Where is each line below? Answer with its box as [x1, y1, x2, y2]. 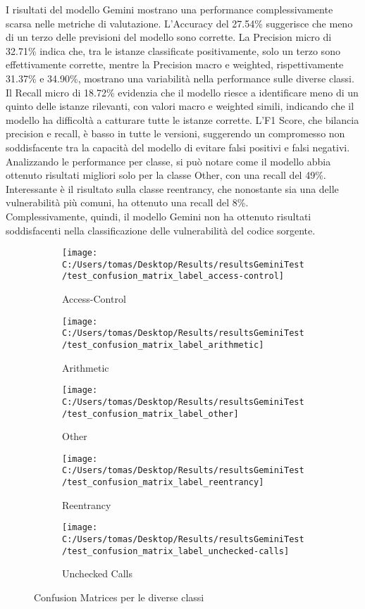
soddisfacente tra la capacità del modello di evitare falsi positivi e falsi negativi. [6, 139, 350, 154]
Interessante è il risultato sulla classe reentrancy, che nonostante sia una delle [6, 181, 339, 196]
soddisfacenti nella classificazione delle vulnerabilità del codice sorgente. [6, 222, 316, 237]
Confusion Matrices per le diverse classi [34, 589, 204, 604]
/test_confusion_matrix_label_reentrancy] [62, 477, 264, 488]
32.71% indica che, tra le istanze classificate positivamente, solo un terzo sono [6, 43, 340, 58]
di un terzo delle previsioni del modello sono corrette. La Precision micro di [6, 30, 332, 44]
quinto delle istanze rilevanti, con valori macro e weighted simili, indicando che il [6, 99, 354, 113]
